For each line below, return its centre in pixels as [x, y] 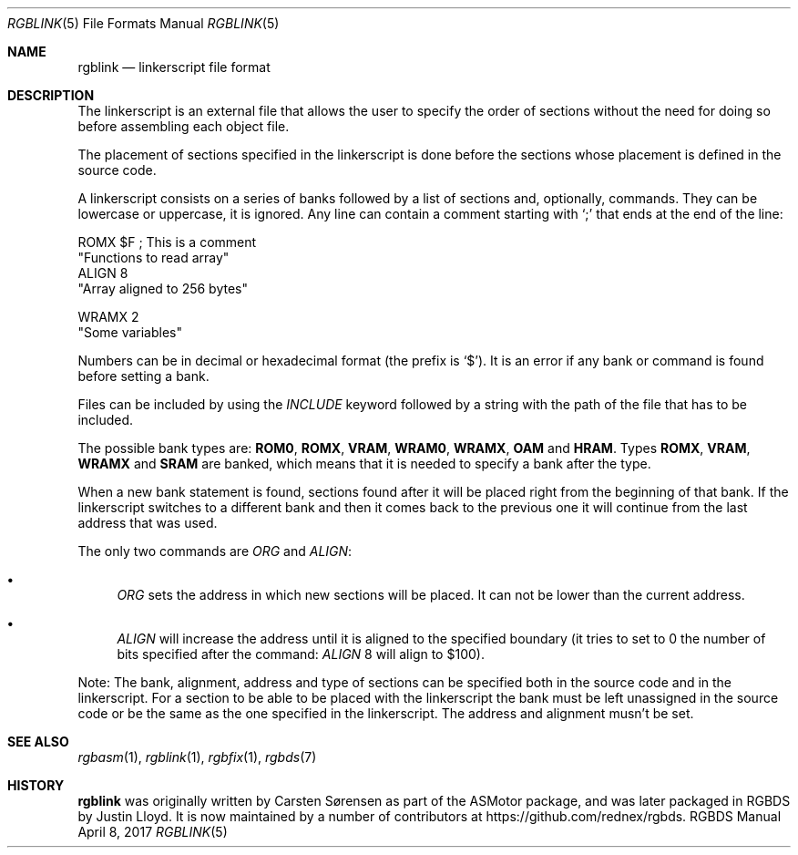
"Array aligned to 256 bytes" [163, 288]
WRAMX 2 [108, 317]
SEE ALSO [38, 742]
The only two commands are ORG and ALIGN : [215, 551]
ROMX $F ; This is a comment [167, 242]
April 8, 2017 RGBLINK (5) [153, 832]
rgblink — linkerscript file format [174, 67]
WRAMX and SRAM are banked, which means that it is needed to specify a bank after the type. [364, 464]
